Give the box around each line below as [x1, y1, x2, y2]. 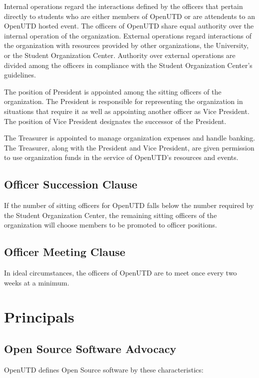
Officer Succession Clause [4, 176, 137, 192]
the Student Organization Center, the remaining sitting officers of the [4, 209, 217, 220]
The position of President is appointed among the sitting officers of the [4, 86, 221, 96]
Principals [4, 306, 74, 327]
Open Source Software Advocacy [4, 341, 176, 356]
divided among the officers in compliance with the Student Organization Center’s [4, 59, 252, 70]
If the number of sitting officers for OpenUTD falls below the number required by [4, 200, 254, 210]
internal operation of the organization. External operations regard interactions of [4, 30, 252, 40]
